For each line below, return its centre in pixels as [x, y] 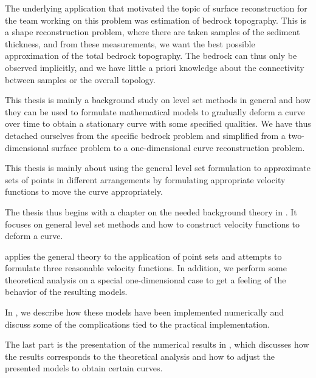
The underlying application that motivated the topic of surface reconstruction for [156, 8]
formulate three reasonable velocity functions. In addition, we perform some [146, 268]
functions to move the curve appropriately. [84, 191]
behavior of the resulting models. [66, 292]
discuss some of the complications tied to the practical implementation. [137, 324]
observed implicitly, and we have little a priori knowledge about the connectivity [155, 67]
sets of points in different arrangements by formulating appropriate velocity [145, 179]
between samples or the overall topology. [80, 79]
